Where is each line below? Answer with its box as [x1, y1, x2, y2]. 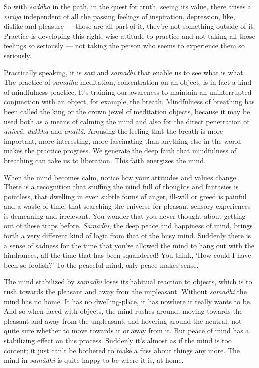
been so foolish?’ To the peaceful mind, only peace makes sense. [4, 259, 199, 270]
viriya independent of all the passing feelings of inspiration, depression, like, [4, 11, 235, 21]
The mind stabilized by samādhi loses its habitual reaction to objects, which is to [4, 276, 252, 287]
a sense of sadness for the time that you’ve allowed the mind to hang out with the [4, 240, 255, 250]
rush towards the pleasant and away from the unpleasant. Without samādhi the [4, 286, 247, 297]
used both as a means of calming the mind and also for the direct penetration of [4, 116, 249, 126]
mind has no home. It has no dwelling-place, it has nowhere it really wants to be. [4, 296, 252, 306]
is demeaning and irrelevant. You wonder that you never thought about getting [4, 210, 246, 221]
